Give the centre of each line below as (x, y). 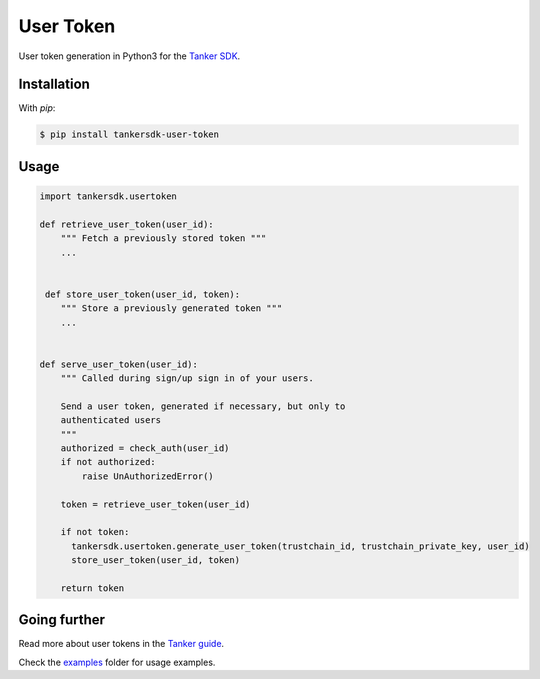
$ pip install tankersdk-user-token (129, 134)
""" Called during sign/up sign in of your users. (187, 378)
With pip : (37, 108)
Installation (54, 84)
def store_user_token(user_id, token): (142, 294)
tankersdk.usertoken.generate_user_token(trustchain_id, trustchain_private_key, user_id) (300, 546)
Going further (61, 620)
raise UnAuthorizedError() (147, 476)
